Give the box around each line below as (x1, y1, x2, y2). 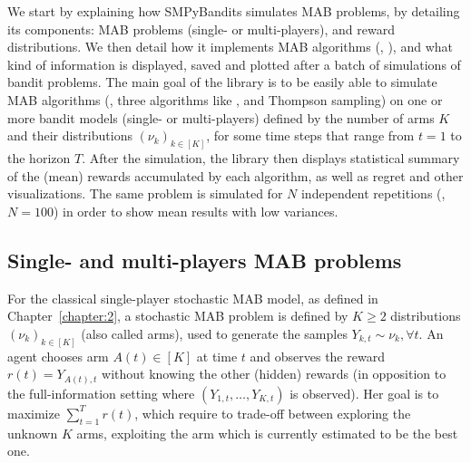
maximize (7, 403, 60, 422)
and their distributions (7, 126, 132, 145)
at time (196, 346, 238, 365)
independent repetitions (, (300, 184, 446, 203)
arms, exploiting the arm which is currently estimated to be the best (76, 423, 458, 442)
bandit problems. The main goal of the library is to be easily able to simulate (7, 72, 437, 92)
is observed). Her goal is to (289, 383, 439, 402)
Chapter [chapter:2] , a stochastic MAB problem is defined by (7, 306, 348, 325)
